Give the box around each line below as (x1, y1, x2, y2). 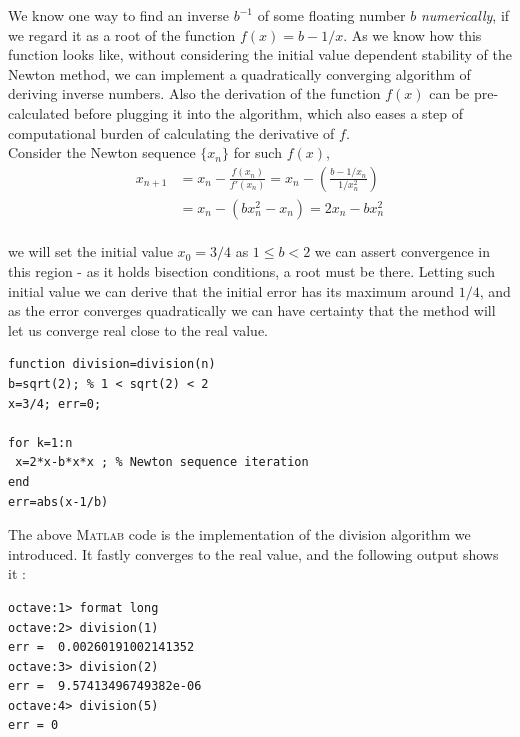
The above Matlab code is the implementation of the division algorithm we (8, 524, 471, 545)
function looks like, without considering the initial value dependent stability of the (8, 44, 512, 65)
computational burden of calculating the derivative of (8, 122, 335, 143)
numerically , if (420, 5, 510, 25)
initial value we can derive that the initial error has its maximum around (8, 280, 455, 301)
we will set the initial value (8, 241, 173, 262)
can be (429, 83, 470, 104)
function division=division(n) (8, 357, 216, 372)
